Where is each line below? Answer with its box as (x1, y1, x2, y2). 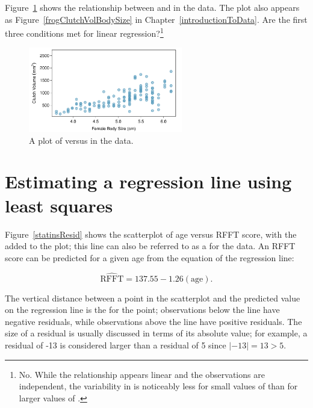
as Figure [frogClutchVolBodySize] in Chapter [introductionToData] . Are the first (5, 13, 308, 25)
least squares (5, 193, 113, 217)
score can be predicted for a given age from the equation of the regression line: (5, 251, 294, 264)
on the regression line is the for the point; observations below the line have (5, 303, 280, 316)
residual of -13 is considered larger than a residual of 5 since (5, 338, 226, 351)
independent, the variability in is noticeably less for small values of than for (19, 380, 298, 392)
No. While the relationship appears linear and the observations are (19, 368, 265, 380)
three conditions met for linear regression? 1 (5, 25, 164, 39)
